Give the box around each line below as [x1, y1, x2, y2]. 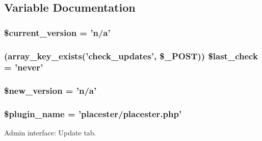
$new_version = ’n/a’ [4, 84, 97, 97]
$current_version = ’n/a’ [4, 26, 111, 39]
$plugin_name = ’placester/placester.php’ [4, 108, 182, 120]
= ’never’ [4, 61, 43, 74]
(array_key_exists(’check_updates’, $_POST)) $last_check [4, 49, 258, 62]
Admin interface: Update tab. [4, 127, 96, 138]
